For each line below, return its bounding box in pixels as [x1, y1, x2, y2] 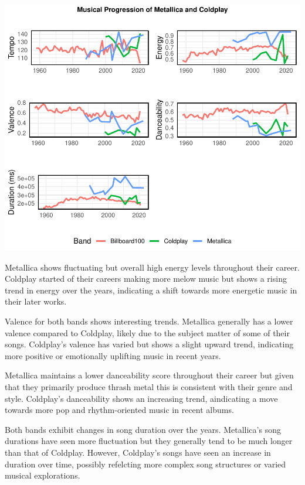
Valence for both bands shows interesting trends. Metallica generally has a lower [5, 315, 293, 327]
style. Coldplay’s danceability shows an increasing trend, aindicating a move [5, 392, 278, 404]
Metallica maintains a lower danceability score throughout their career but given [5, 369, 294, 381]
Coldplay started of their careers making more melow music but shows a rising [5, 272, 287, 285]
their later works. [5, 295, 67, 308]
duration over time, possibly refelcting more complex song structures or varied [5, 457, 286, 470]
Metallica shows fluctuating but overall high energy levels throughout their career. [5, 261, 300, 273]
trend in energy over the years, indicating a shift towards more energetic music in [5, 284, 297, 296]
